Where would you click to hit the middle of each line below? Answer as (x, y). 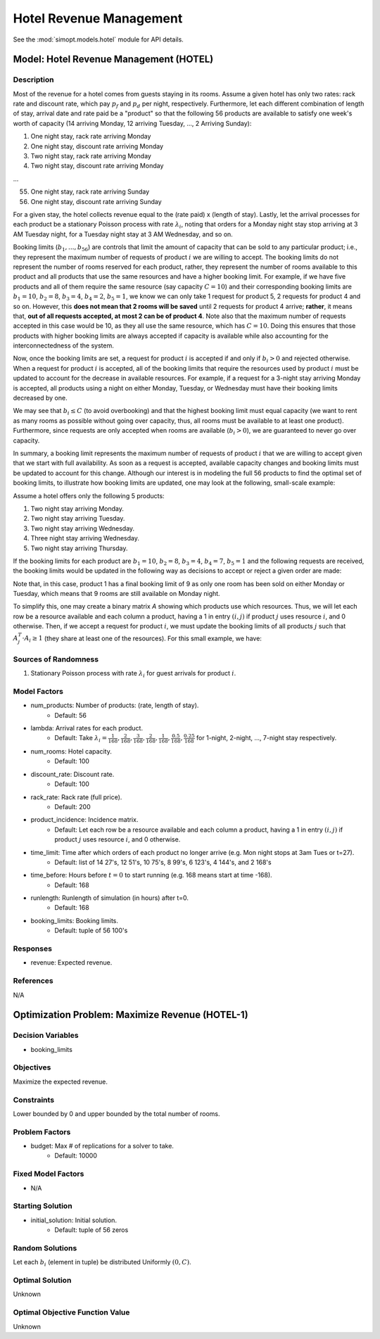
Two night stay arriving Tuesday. (78, 519)
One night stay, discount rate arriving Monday (97, 146)
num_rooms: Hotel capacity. (71, 751)
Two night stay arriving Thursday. (79, 548)
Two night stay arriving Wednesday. (83, 528)
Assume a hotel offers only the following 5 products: (89, 495)
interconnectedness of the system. (63, 345)
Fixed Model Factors (49, 1174)
